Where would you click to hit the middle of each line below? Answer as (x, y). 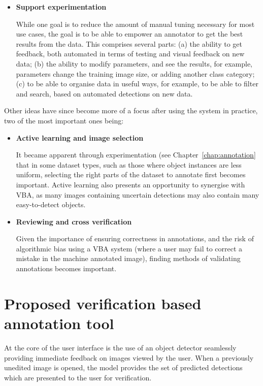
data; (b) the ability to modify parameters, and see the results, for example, (134, 63)
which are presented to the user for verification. (78, 377)
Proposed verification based (103, 303)
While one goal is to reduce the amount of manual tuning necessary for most (135, 24)
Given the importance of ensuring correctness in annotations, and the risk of (135, 238)
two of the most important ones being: (64, 120)
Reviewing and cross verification (74, 221)
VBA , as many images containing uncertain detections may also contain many (138, 194)
